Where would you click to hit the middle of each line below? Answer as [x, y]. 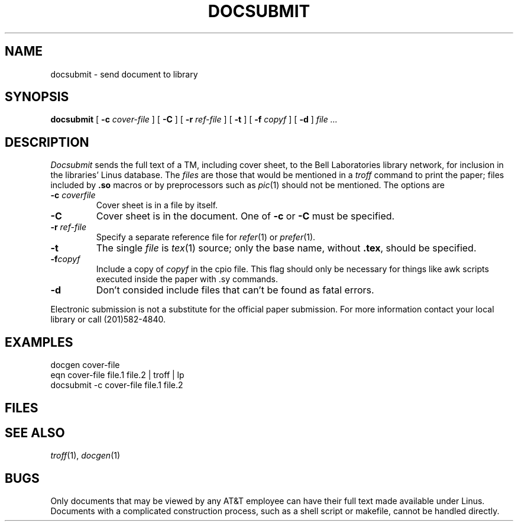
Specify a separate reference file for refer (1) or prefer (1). [206, 237]
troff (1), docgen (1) [85, 456]
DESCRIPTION [47, 142]
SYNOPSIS [37, 97]
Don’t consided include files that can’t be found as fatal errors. [235, 290]
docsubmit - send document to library [124, 74]
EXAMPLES [39, 342]
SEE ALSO [35, 433]
